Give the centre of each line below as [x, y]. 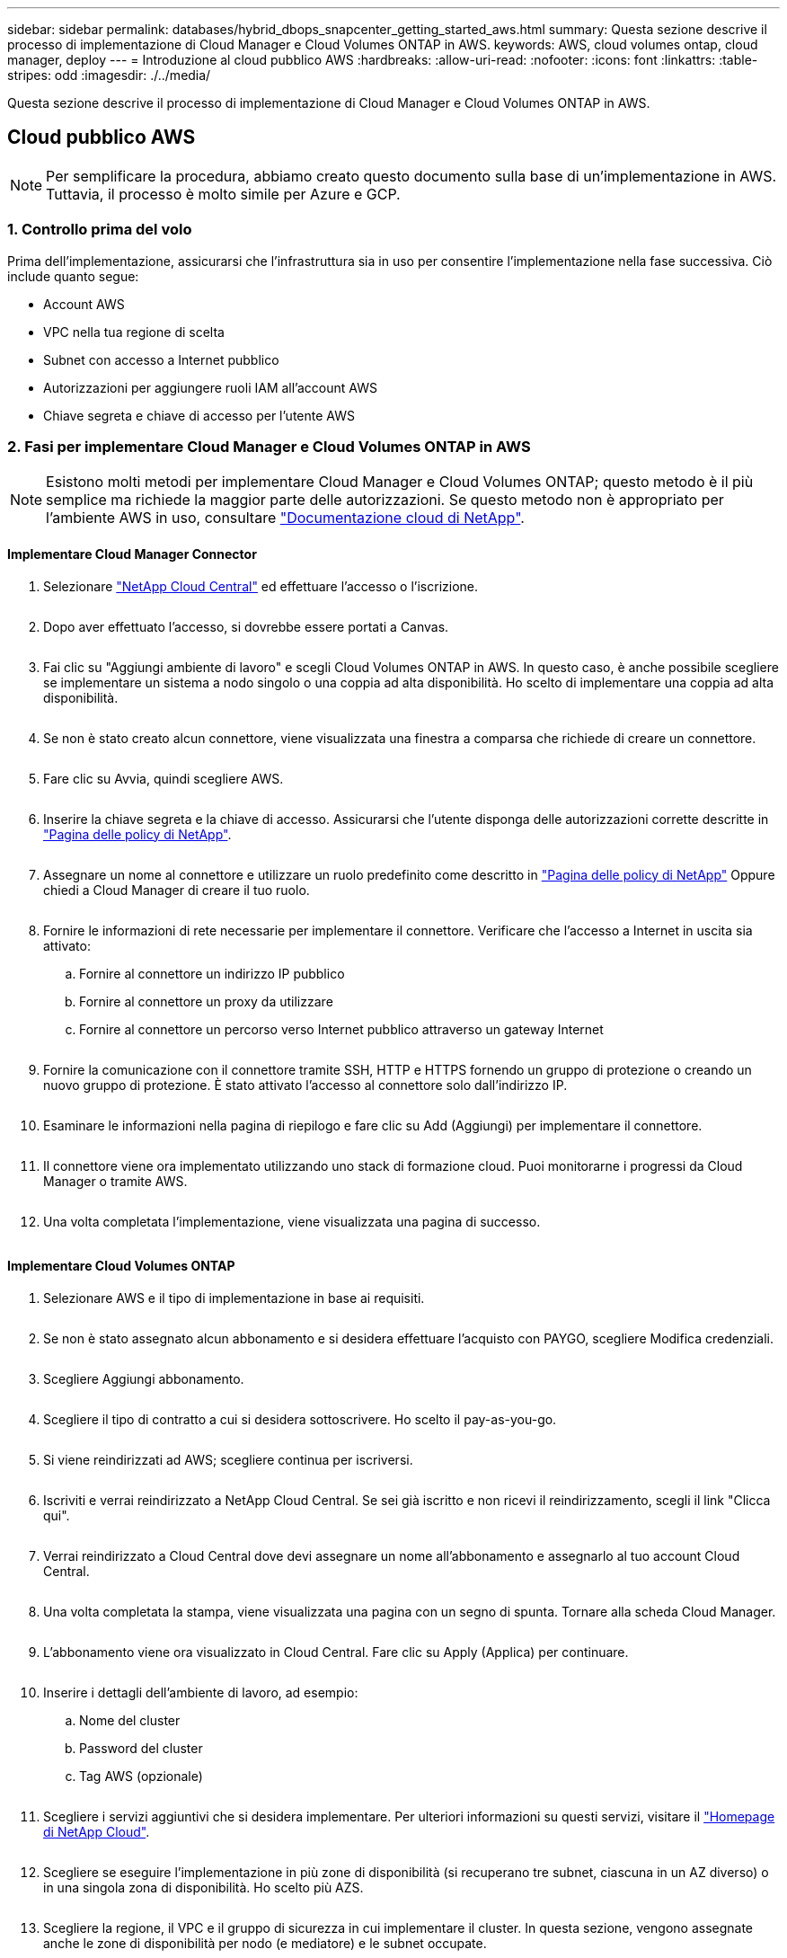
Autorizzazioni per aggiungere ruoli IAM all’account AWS [210, 387]
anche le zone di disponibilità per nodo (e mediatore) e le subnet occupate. [265, 1943]
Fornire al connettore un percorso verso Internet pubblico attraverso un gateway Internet [341, 1029]
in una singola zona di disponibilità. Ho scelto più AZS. [203, 1887]
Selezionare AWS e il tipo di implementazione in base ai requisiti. [234, 1298]
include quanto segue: [73, 276]
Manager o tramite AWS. [115, 1181]
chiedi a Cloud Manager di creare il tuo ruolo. [177, 890]
